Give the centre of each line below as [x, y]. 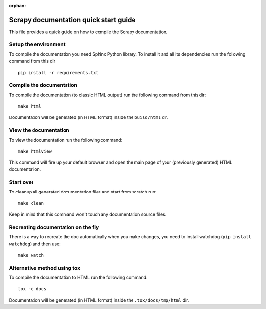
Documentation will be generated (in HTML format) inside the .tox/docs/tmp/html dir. [99, 300]
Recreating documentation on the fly [54, 227]
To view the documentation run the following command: [66, 140]
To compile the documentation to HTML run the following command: [78, 278]
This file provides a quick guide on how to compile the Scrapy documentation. [88, 32]
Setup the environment [37, 44]
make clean [31, 203]
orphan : [17, 6]
